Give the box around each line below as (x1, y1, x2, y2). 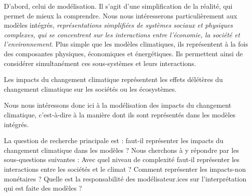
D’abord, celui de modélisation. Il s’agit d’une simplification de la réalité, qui (4, 1, 233, 11)
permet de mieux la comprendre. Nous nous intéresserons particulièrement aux (4, 10, 237, 20)
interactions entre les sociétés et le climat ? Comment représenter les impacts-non (4, 163, 246, 174)
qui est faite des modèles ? (4, 183, 82, 193)
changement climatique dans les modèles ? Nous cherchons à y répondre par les (4, 145, 239, 155)
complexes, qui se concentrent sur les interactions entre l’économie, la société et (4, 29, 240, 39)
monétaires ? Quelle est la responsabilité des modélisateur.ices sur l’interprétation (4, 173, 247, 183)
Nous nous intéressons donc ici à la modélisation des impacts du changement (4, 100, 232, 110)
